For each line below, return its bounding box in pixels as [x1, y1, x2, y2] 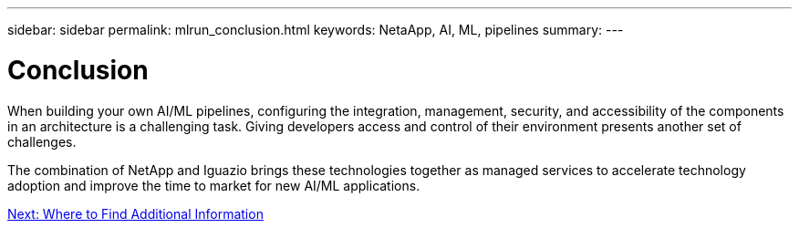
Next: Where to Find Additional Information [7, 205, 264, 222]
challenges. [7, 133, 77, 150]
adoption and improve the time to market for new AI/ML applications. [7, 177, 420, 193]
